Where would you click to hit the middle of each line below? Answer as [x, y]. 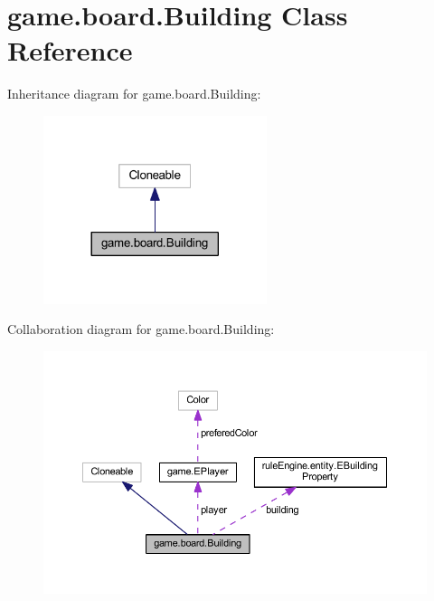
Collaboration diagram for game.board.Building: [141, 329]
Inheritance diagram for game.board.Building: [134, 94]
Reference [70, 50]
